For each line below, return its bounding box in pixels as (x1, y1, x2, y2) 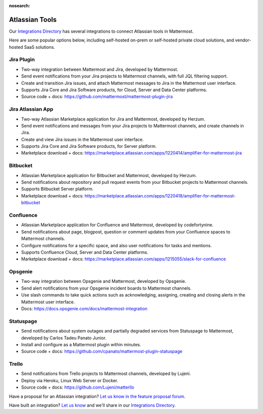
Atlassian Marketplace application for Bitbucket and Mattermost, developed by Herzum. (21, 172, 197, 178)
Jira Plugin (9, 56, 35, 63)
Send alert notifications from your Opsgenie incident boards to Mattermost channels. (21, 285, 192, 291)
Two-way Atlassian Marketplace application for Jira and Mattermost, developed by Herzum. (21, 116, 206, 122)
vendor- (235, 37, 251, 43)
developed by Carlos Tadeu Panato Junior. (21, 335, 107, 341)
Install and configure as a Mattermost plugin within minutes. (21, 341, 141, 347)
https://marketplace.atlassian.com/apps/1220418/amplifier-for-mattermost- (84, 193, 236, 198)
